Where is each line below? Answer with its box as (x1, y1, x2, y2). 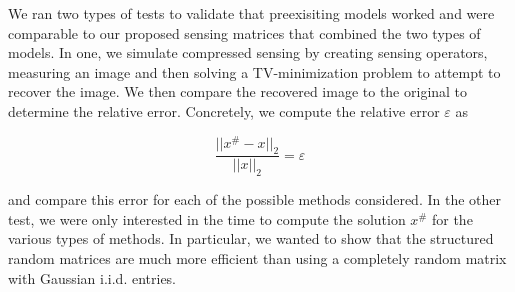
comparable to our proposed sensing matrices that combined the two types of (8, 22, 481, 43)
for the (431, 208, 473, 229)
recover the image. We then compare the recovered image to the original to (8, 81, 468, 102)
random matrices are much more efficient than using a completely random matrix (8, 248, 507, 269)
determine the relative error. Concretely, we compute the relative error (8, 100, 440, 121)
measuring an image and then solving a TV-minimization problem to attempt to (8, 61, 501, 82)
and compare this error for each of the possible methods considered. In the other (8, 189, 501, 210)
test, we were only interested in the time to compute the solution (8, 208, 406, 229)
